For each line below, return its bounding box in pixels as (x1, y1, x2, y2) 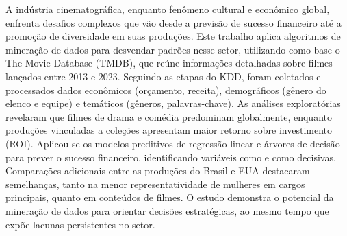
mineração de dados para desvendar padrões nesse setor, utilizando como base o (5, 42, 340, 56)
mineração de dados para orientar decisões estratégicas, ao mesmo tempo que (5, 203, 329, 217)
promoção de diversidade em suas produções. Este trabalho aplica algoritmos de (5, 29, 341, 43)
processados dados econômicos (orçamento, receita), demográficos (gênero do (5, 82, 326, 97)
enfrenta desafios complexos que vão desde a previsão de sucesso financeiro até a (5, 15, 342, 29)
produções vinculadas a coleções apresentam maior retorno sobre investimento (5, 123, 333, 137)
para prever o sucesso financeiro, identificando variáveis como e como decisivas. (5, 150, 336, 164)
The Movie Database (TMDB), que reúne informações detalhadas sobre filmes (5, 56, 333, 70)
